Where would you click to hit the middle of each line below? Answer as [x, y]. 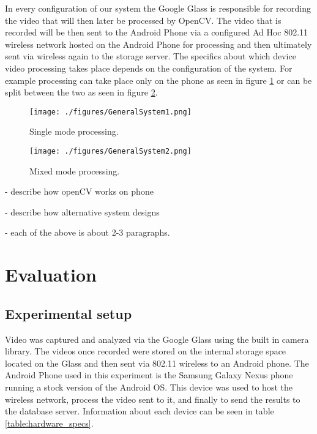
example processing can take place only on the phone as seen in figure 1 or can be [158, 80]
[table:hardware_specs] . [49, 423]
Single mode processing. [74, 131]
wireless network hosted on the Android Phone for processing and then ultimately [158, 44]
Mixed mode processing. [75, 170]
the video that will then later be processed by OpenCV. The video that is [143, 20]
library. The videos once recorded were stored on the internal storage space [146, 351]
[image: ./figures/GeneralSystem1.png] [110, 112]
